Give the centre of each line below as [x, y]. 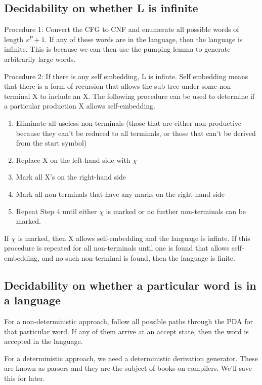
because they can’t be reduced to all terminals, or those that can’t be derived [136, 133]
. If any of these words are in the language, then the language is [144, 39]
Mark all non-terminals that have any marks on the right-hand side [120, 194]
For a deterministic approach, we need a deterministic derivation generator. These [131, 358]
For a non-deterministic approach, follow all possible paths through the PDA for [128, 321]
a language [33, 300]
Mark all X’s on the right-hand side [71, 177]
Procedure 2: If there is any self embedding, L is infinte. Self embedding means [126, 76]
